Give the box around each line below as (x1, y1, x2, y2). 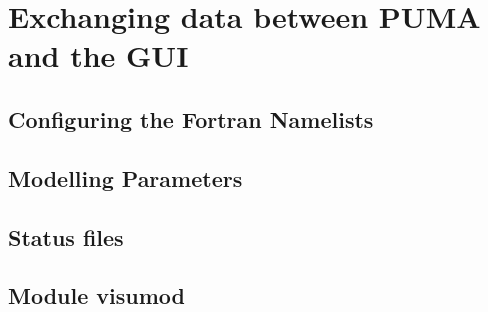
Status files (8, 221, 124, 252)
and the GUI (8, 35, 189, 76)
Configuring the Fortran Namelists (8, 103, 374, 134)
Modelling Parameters (8, 162, 243, 193)
